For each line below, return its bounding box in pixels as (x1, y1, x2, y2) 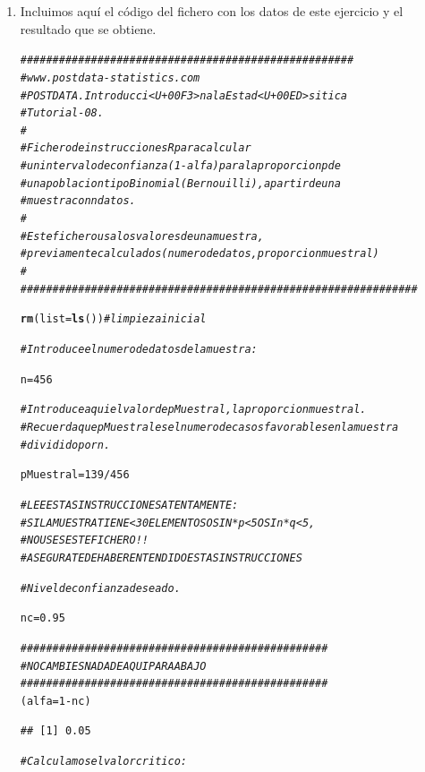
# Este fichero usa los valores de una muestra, (20, 229, 264, 243)
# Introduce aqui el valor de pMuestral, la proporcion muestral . (20, 403, 367, 416)
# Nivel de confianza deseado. (20, 581, 181, 595)
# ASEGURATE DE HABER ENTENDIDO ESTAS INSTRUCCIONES (20, 551, 302, 564)
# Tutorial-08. (20, 107, 104, 120)
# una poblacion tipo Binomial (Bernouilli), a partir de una (20, 176, 341, 190)
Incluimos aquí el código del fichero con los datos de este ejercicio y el (20, 2, 404, 20)
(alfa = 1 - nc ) (20, 694, 91, 708)
